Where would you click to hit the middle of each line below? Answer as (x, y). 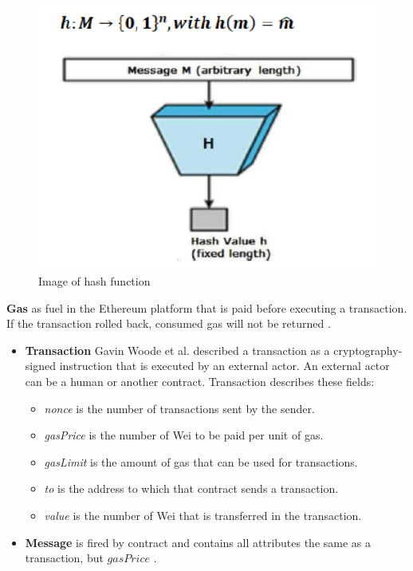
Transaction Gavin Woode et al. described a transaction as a (177, 350)
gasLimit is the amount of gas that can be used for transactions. (201, 461)
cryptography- (368, 350)
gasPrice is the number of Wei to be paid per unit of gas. (184, 435)
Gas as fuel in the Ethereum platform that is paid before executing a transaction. (207, 307)
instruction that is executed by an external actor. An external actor (224, 366)
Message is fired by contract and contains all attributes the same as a (198, 542)
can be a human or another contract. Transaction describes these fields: (200, 381)
